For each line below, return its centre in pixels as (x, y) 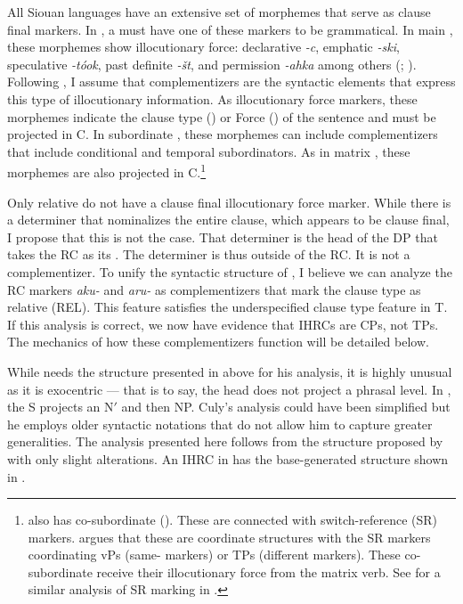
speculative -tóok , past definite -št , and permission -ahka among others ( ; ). (212, 64)
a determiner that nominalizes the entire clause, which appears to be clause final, (228, 220)
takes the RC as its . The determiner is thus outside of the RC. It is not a (209, 254)
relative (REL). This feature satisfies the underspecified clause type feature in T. (227, 307)
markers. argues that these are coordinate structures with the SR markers (229, 537)
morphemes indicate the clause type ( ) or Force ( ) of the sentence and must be (222, 116)
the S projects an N (61, 407)
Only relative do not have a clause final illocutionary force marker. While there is (229, 202)
